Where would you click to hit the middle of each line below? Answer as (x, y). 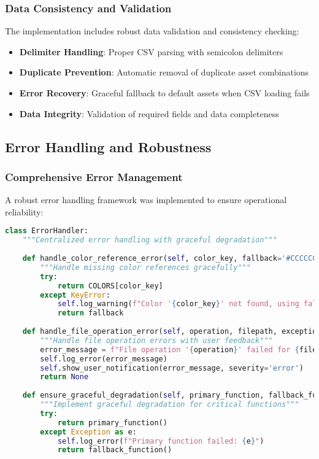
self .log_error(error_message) (104, 359)
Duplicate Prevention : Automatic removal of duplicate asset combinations (164, 72)
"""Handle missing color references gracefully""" (145, 267)
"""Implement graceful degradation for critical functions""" (170, 404)
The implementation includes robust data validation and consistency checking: (152, 31)
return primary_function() (112, 422)
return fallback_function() (115, 450)
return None (64, 377)
